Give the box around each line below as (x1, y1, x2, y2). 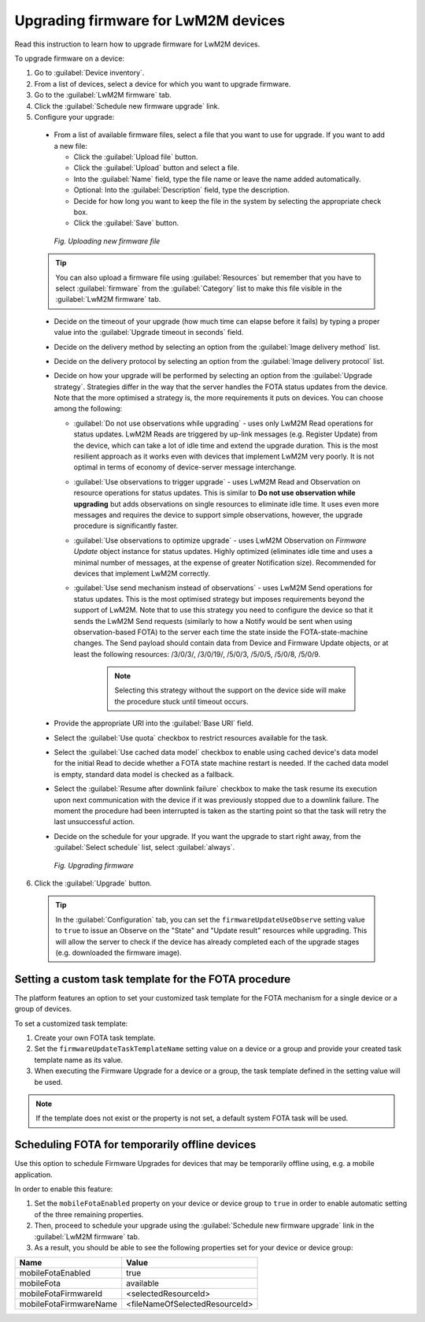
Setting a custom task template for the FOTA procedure (14, 972, 291, 986)
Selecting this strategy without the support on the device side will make (114, 685, 346, 695)
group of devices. (14, 1004, 72, 1014)
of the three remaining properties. (34, 1209, 144, 1219)
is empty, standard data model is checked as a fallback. (54, 769, 235, 779)
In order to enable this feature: (14, 1184, 113, 1194)
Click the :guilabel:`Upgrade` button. (34, 878, 153, 888)
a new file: (54, 141, 88, 150)
